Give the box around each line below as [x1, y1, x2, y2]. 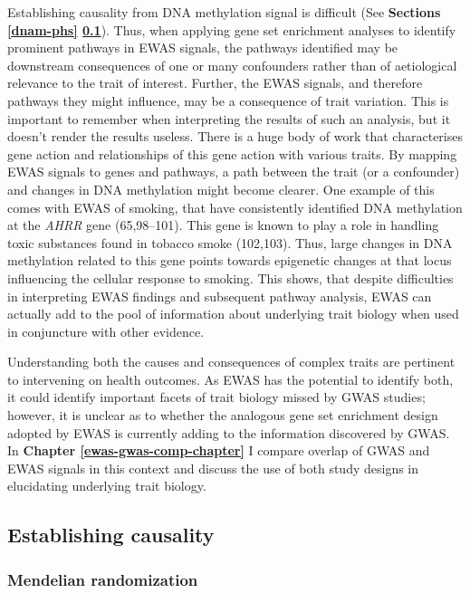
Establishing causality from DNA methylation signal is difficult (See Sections [7, 3, 441, 21]
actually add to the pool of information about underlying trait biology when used [7, 304, 459, 323]
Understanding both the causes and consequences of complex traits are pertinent [7, 352, 456, 371]
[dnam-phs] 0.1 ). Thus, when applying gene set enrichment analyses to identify [7, 20, 456, 39]
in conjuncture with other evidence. [7, 321, 205, 340]
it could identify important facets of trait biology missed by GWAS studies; [7, 387, 426, 406]
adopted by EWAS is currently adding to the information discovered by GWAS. [7, 423, 450, 442]
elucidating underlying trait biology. [7, 476, 206, 495]
